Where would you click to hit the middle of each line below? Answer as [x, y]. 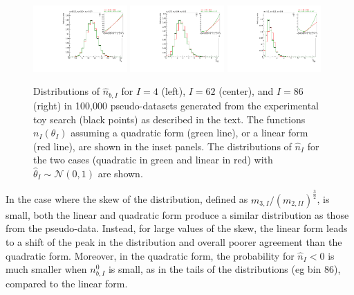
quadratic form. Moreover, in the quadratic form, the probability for [150, 255]
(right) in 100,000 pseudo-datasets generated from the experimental [176, 105]
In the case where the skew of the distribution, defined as [127, 199]
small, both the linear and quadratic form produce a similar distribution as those [177, 214]
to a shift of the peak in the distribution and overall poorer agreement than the [174, 242]
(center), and [246, 91]
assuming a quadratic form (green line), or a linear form [189, 133]
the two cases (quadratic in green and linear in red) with [153, 160]
